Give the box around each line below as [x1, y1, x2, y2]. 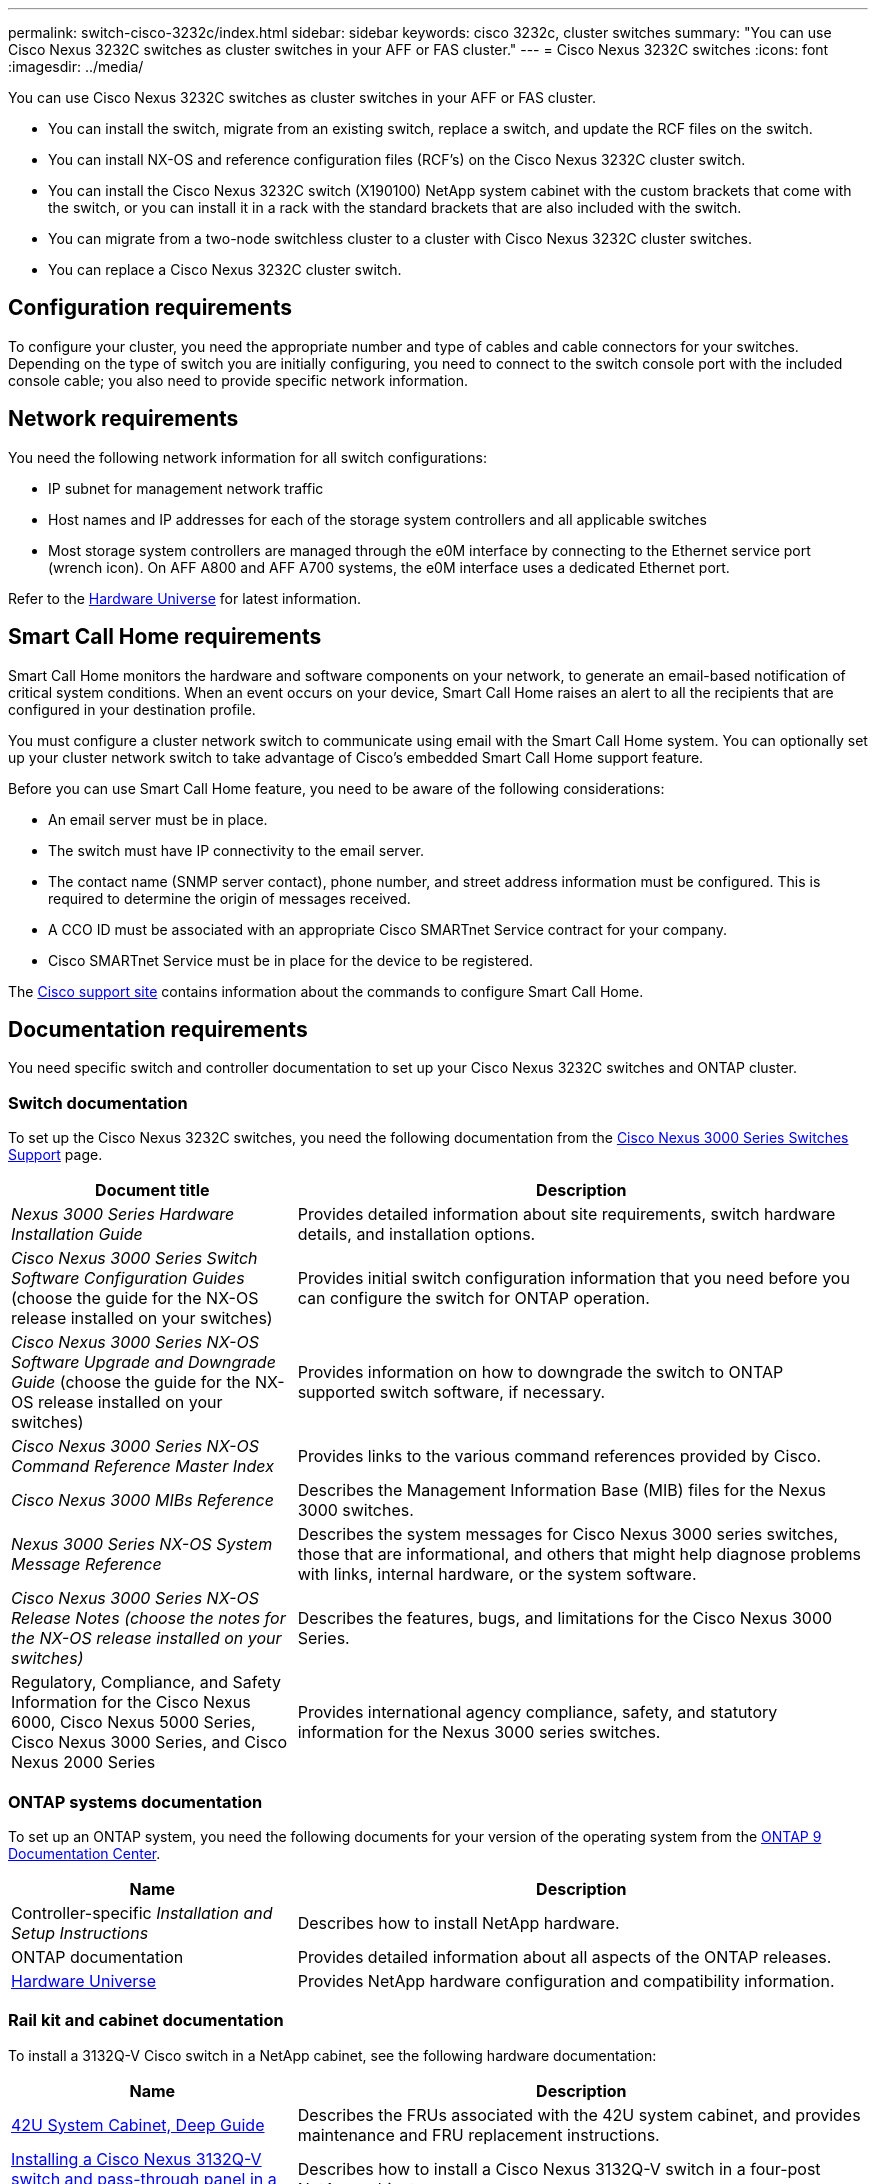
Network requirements [8, 406, 239, 432]
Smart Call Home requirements [8, 624, 322, 650]
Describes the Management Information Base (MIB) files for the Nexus [297, 1480, 826, 1501]
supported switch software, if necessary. [297, 1382, 606, 1403]
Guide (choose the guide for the [11, 1372, 251, 1393]
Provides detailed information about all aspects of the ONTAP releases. [297, 1946, 832, 1967]
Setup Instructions [11, 1922, 149, 1943]
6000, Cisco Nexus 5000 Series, [11, 1712, 256, 1733]
